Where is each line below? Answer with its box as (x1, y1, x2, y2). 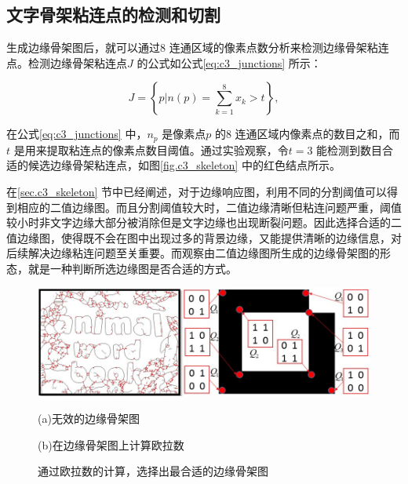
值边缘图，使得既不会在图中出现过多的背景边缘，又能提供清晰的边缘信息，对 (6, 229, 402, 246)
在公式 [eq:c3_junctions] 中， (6, 126, 148, 142)
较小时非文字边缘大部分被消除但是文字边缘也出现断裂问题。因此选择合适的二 (6, 214, 402, 231)
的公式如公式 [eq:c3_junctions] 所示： (137, 54, 322, 71)
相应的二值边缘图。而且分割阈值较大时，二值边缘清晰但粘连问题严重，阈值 (16, 198, 402, 215)
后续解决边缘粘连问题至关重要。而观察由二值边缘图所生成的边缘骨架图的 (6, 245, 380, 261)
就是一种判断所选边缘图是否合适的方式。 (27, 260, 237, 276)
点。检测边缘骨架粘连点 (6, 54, 127, 71)
